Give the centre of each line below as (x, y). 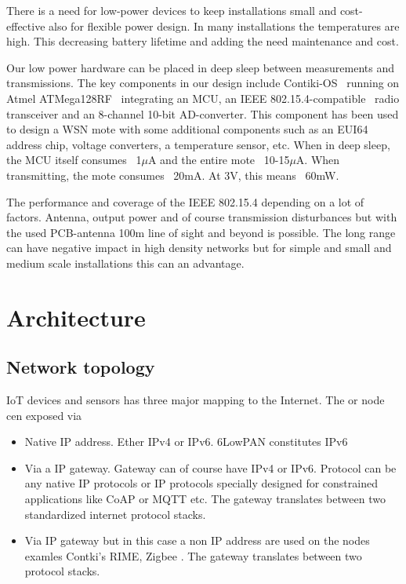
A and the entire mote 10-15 (219, 160)
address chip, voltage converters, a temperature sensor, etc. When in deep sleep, (198, 144)
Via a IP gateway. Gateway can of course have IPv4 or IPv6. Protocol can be (210, 467)
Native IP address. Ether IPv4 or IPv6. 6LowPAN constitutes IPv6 (186, 442)
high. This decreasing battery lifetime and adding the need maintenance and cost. (203, 41)
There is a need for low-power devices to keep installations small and (172, 10)
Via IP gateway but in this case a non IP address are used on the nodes (197, 540)
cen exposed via (44, 415)
